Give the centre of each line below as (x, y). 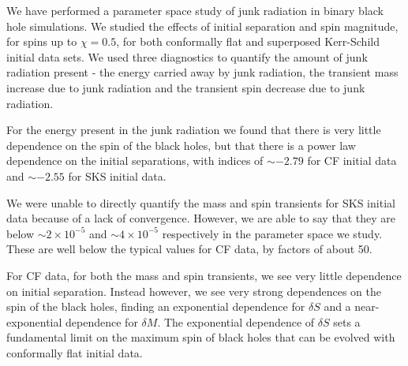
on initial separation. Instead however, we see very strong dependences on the (194, 291)
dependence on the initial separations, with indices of (135, 161)
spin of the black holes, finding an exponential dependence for (156, 306)
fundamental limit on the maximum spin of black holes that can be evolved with (201, 337)
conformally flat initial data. (75, 352)
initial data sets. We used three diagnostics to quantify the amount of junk (187, 56)
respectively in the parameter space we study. (272, 233)
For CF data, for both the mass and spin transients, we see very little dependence (204, 275)
